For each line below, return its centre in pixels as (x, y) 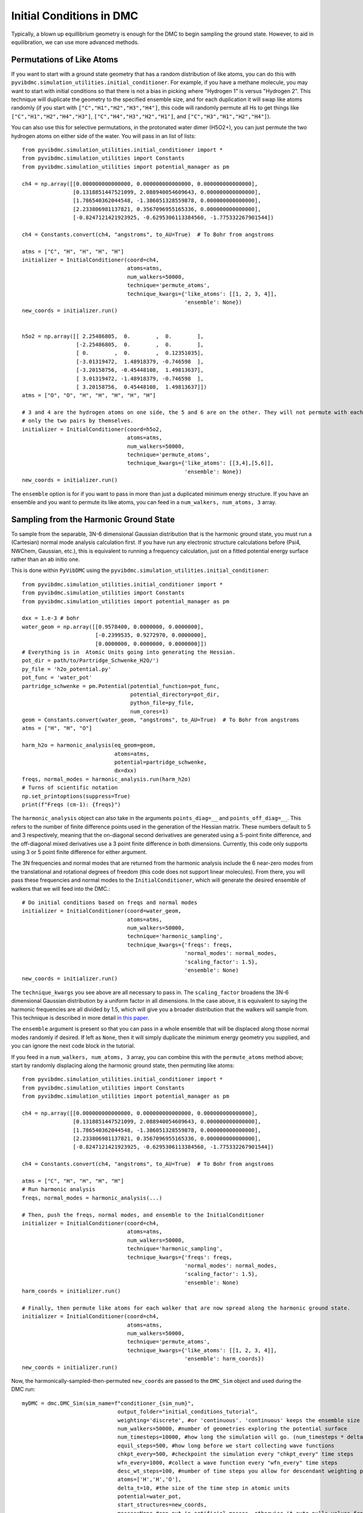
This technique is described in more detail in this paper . (80, 1017)
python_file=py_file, (162, 703)
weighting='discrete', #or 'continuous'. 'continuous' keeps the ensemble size (238, 1420)
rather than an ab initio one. (45, 559)
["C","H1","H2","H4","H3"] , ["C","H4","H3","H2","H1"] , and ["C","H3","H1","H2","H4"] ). (141, 116)
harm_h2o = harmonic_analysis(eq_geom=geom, (89, 745)
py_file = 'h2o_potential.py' (67, 669)
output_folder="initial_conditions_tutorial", (188, 1412)
